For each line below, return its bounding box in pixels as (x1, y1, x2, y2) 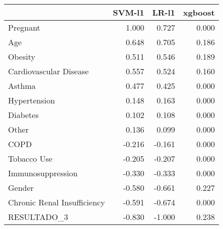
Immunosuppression (8, 167, 78, 179)
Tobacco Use (8, 153, 53, 164)
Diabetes (8, 109, 39, 121)
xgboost (183, 7, 215, 18)
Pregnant (8, 22, 40, 33)
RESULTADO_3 (8, 211, 68, 222)
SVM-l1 (113, 7, 144, 18)
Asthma (8, 80, 36, 91)
